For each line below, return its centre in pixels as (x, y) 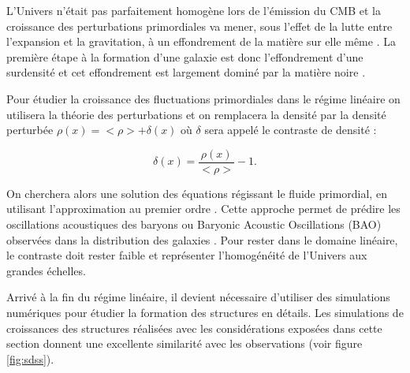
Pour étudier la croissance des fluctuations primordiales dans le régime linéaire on (203, 98)
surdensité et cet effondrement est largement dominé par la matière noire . (186, 72)
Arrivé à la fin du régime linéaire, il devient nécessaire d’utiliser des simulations (198, 297)
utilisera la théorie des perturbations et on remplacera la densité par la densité (196, 114)
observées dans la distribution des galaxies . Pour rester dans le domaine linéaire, (202, 239)
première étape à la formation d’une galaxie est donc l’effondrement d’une (185, 56)
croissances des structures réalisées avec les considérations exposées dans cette (194, 328)
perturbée (30, 130)
